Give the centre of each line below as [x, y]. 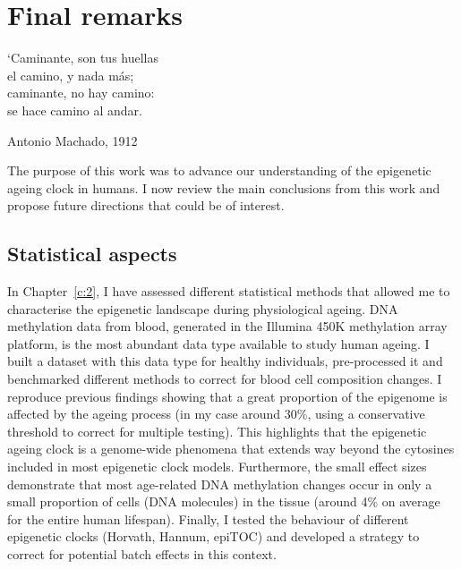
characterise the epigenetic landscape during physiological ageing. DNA [203, 308]
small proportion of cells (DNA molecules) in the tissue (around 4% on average [224, 501]
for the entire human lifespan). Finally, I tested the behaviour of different [208, 518]
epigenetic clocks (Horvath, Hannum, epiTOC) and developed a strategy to [213, 536]
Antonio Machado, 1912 [73, 140]
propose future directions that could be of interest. [146, 205]
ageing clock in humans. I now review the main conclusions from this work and [224, 187]
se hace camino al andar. [75, 110]
